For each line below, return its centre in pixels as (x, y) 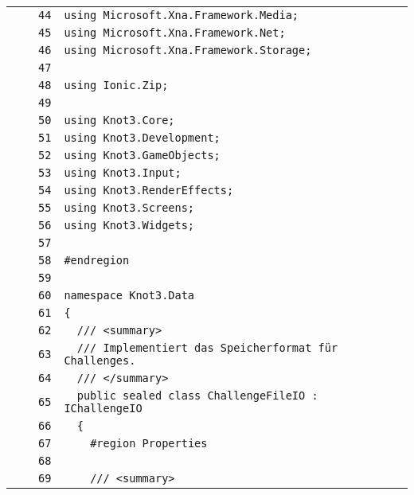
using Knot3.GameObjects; (142, 155)
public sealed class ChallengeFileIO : (197, 396)
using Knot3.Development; (142, 138)
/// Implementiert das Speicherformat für (207, 348)
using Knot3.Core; (119, 120)
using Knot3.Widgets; (129, 225)
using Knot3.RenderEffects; (149, 190)
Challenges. (100, 361)
